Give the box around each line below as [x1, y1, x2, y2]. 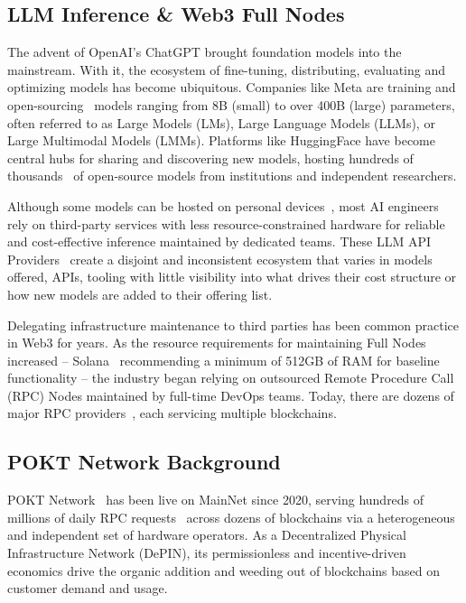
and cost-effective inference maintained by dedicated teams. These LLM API [7, 232, 432, 251]
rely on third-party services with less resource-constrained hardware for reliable [7, 214, 445, 233]
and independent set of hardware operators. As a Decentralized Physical [7, 525, 406, 544]
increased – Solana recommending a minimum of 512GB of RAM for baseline [7, 350, 440, 369]
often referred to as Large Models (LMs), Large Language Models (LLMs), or [7, 113, 435, 132]
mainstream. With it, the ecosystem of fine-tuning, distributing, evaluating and [7, 60, 445, 79]
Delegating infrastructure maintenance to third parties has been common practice [7, 315, 459, 334]
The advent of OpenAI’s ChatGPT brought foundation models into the [7, 42, 402, 61]
